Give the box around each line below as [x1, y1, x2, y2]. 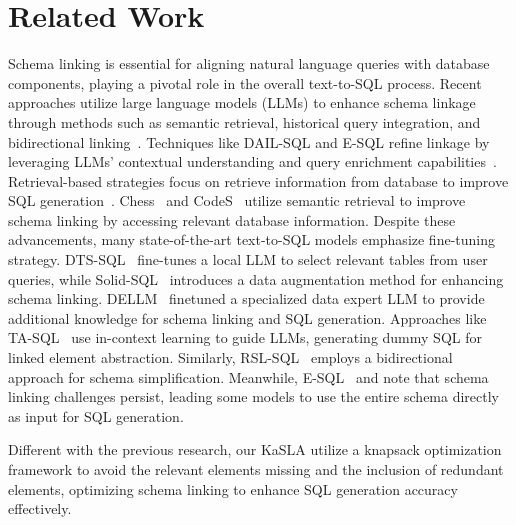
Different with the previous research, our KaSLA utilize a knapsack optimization [8, 439, 502, 460]
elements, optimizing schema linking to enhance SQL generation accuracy [8, 478, 458, 499]
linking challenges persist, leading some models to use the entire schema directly [8, 386, 499, 407]
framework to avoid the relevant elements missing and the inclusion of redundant [8, 459, 504, 479]
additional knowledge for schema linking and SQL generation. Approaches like [8, 307, 487, 328]
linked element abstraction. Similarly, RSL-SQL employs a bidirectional [8, 347, 453, 368]
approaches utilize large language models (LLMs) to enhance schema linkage [8, 92, 476, 113]
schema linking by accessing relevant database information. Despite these [8, 209, 456, 230]
